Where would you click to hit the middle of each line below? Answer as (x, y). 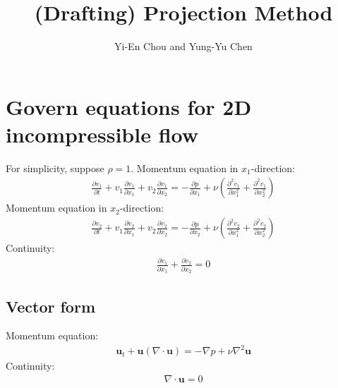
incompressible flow (102, 134)
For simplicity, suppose (55, 168)
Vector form (51, 306)
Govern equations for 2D (129, 106)
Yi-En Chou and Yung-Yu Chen (183, 46)
